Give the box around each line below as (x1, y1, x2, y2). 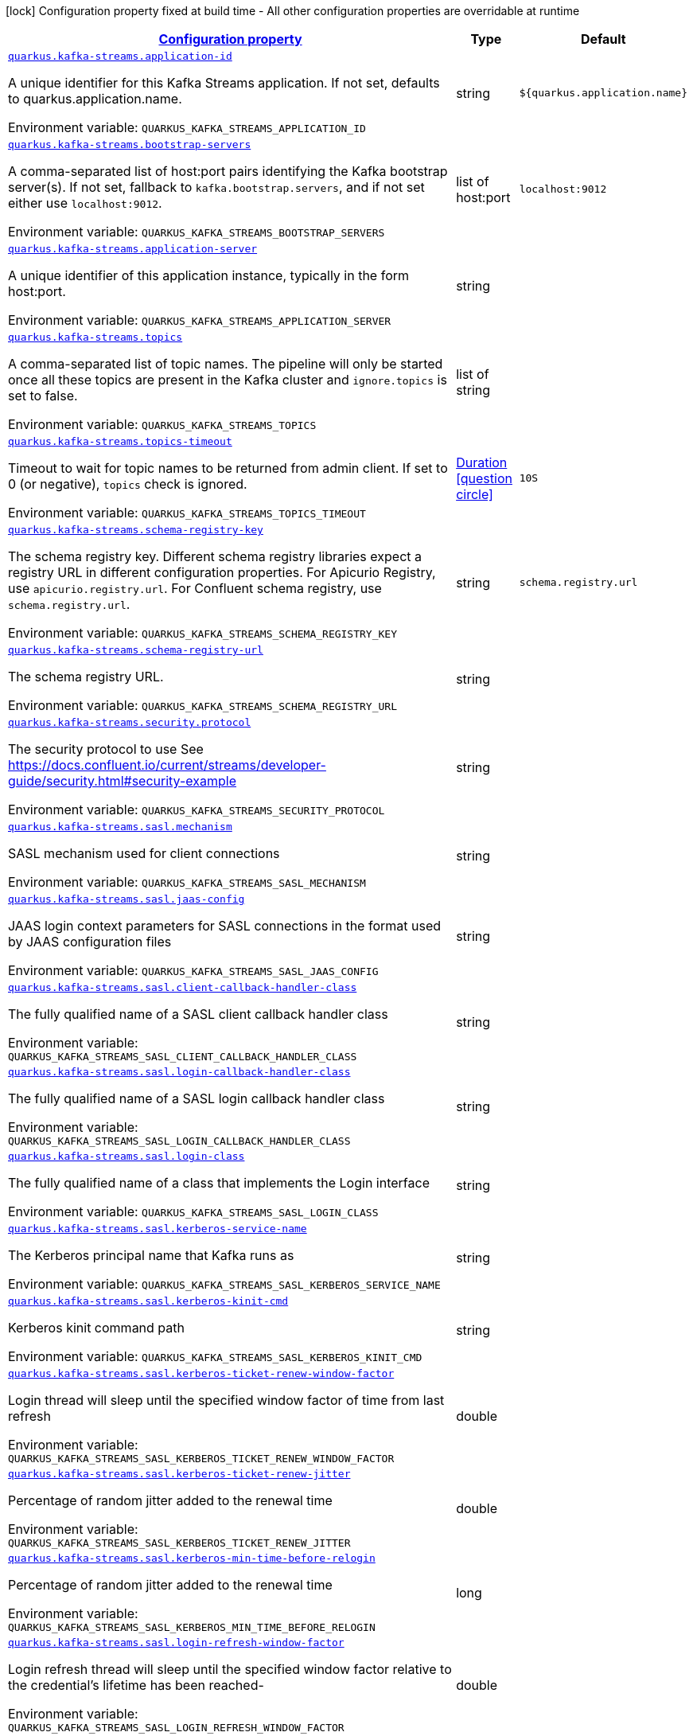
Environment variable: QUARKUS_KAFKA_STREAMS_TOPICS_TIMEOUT (8, 505, 366, 521)
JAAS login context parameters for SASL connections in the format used (8, 918, 442, 934)
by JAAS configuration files (8, 934, 172, 950)
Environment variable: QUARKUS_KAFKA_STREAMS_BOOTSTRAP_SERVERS (8, 224, 385, 240)
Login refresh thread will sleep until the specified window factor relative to (8, 1661, 452, 1677)
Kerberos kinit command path (8, 1320, 185, 1336)
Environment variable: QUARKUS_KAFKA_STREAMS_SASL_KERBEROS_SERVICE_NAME (8, 1276, 441, 1292)
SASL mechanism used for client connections (8, 845, 280, 861)
